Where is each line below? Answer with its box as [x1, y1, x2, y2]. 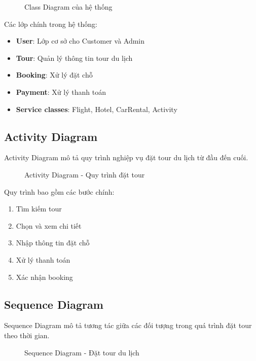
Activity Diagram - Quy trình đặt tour [24, 169, 145, 179]
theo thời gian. [4, 330, 50, 340]
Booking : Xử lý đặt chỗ [16, 69, 93, 80]
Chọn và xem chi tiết [16, 220, 82, 231]
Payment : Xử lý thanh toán [16, 86, 106, 97]
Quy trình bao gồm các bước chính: [4, 186, 115, 197]
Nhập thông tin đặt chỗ [16, 237, 90, 248]
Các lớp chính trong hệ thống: [4, 18, 98, 29]
